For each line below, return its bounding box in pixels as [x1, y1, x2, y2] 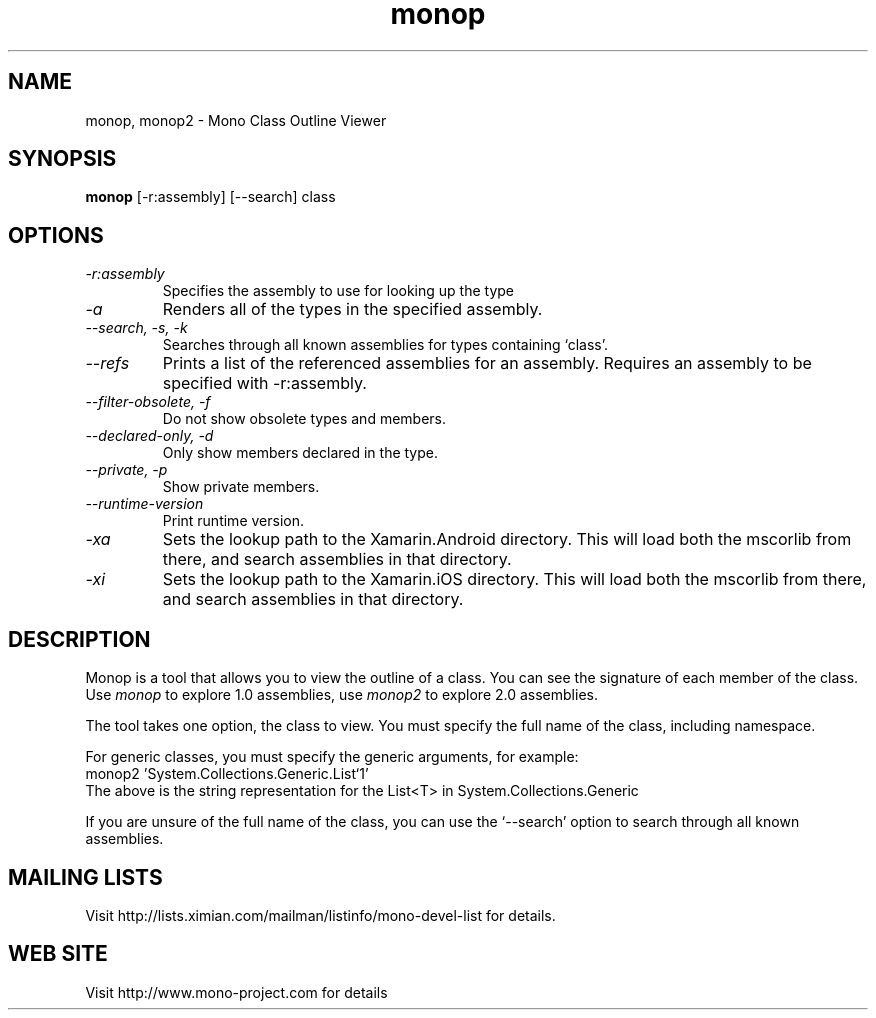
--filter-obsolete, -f [85, 393, 211, 411]
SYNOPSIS [8, 146, 117, 172]
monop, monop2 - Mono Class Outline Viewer [85, 111, 387, 129]
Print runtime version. [162, 512, 304, 530]
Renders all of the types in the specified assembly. [162, 299, 543, 320]
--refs [85, 353, 130, 374]
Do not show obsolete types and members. [162, 410, 447, 428]
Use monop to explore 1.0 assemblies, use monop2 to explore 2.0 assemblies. [85, 686, 598, 704]
